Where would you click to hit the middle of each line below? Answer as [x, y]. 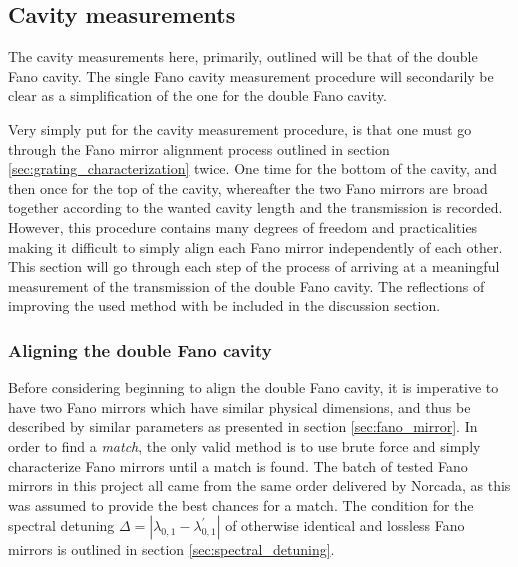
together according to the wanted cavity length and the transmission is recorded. [255, 207]
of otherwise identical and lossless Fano [345, 525]
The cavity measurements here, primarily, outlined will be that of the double [243, 56]
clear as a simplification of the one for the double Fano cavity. [197, 95]
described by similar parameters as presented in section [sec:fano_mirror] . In [243, 426]
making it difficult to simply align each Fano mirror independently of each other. [255, 246]
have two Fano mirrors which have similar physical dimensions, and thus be [239, 406]
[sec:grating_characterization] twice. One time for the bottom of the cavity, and [253, 168]
